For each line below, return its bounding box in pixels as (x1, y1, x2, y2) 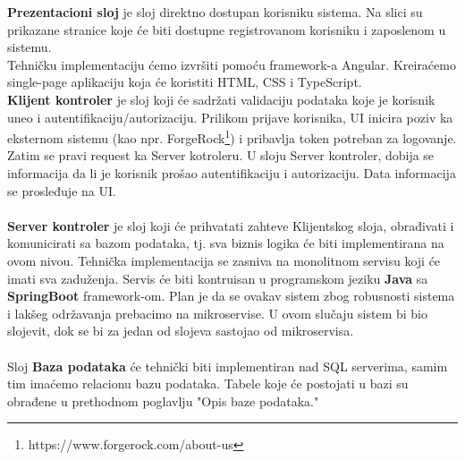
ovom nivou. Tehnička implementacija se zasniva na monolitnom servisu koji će (7, 251, 441, 269)
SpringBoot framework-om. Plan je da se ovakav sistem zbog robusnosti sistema (7, 286, 455, 305)
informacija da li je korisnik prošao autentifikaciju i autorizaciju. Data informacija (7, 164, 456, 182)
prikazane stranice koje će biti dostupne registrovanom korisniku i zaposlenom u (7, 20, 446, 38)
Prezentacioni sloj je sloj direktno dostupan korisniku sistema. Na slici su (7, 3, 423, 21)
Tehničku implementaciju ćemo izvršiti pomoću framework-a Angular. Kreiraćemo (7, 55, 456, 73)
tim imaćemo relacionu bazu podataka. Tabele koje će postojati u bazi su (7, 374, 409, 393)
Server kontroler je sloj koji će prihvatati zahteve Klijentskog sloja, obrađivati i (7, 216, 454, 234)
